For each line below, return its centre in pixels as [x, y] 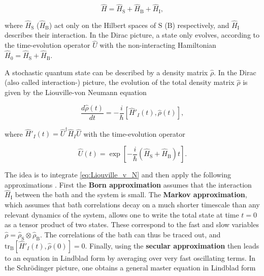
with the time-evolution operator [134, 133]
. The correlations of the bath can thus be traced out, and [130, 234]
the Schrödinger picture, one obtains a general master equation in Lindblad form [130, 268]
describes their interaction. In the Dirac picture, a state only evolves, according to [132, 35]
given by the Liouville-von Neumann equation [76, 92]
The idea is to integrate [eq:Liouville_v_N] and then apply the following [118, 175]
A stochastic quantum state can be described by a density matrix [106, 72]
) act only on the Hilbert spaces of [103, 25]
